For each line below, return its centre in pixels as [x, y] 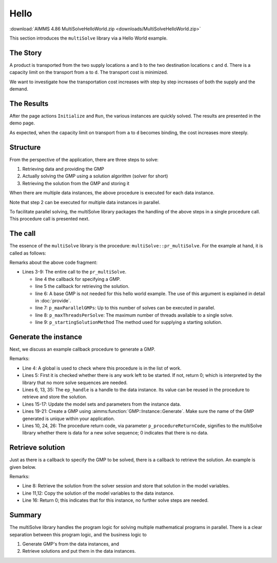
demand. [19, 89]
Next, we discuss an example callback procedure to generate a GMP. [83, 349]
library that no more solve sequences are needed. [75, 383]
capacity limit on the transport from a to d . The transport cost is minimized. [89, 72]
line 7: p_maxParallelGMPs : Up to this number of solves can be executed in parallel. [125, 308]
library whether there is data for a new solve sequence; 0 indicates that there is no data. [115, 433]
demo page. [22, 123]
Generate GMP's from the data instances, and [71, 544]
